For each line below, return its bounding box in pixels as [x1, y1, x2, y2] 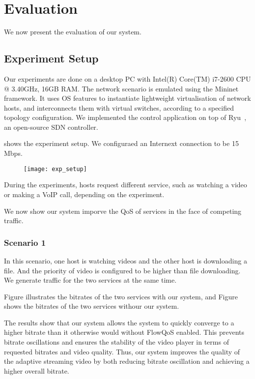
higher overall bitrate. [4, 365, 69, 376]
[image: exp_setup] [24, 165, 87, 173]
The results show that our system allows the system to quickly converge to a [4, 317, 234, 327]
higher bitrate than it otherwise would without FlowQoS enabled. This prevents [4, 327, 245, 337]
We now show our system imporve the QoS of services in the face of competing [4, 205, 242, 216]
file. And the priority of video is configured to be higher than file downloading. [4, 265, 241, 275]
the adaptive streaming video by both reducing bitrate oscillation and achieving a [4, 356, 250, 366]
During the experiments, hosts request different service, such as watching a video [4, 179, 247, 190]
